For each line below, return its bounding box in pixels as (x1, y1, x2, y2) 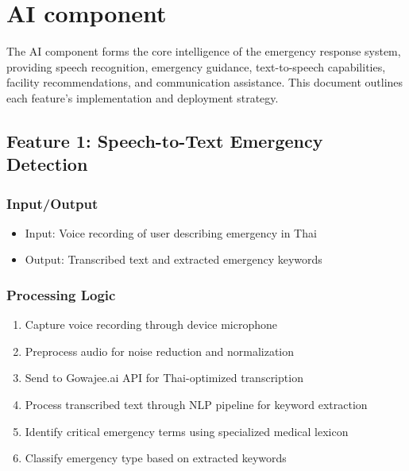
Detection (6, 152, 88, 176)
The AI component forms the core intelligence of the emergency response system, (6, 43, 401, 60)
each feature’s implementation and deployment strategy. (6, 89, 279, 106)
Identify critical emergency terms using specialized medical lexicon (25, 423, 349, 439)
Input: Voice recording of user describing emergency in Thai (25, 224, 317, 241)
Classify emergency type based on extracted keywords (25, 450, 287, 466)
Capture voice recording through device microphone (25, 316, 277, 333)
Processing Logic (6, 285, 116, 304)
